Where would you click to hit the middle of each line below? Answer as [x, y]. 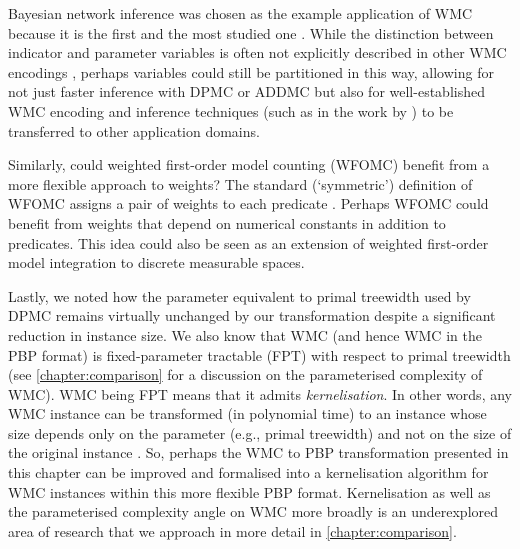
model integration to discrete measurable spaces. [156, 262]
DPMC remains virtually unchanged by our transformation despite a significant [252, 315]
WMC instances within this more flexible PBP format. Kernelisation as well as [249, 491]
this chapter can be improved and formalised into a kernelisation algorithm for [248, 472]
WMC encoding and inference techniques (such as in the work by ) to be [231, 110]
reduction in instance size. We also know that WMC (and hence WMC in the [245, 334]
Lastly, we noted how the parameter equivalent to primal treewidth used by [239, 295]
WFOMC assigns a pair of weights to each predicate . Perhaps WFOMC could [248, 203]
